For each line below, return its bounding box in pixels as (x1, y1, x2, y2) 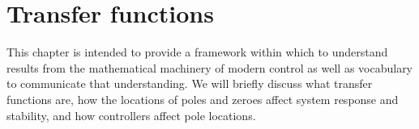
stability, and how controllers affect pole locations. (6, 106, 256, 123)
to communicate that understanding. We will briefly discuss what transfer (6, 75, 373, 92)
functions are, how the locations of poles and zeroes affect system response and (6, 90, 399, 107)
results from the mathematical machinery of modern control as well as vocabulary (6, 59, 413, 76)
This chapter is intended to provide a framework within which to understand (6, 44, 388, 60)
